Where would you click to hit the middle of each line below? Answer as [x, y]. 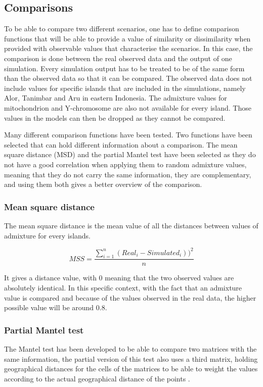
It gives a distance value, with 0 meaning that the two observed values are [119, 278]
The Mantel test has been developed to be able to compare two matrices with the [130, 349]
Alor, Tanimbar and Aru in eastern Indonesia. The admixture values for [116, 98]
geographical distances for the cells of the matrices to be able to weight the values [131, 369]
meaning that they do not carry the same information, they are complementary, [128, 174]
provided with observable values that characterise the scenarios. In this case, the [128, 48]
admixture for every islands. [48, 235]
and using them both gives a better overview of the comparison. [103, 184]
